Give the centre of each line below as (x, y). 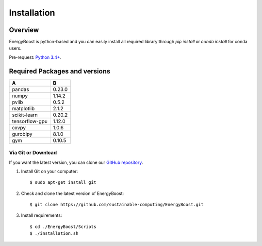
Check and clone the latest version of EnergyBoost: (73, 193)
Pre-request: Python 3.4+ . (35, 57)
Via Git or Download (33, 153)
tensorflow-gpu (30, 121)
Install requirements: (41, 215)
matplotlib (23, 108)
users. (15, 48)
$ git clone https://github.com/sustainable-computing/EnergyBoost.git (117, 205)
